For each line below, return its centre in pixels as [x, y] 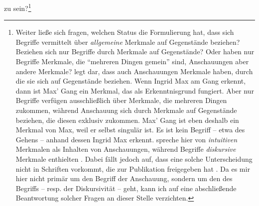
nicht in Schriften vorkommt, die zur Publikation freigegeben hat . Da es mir [133, 168]
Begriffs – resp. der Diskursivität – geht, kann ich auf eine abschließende [126, 188]
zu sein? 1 [18, 7]
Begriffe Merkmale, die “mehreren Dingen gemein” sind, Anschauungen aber [132, 61]
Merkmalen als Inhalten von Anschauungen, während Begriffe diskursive [126, 149]
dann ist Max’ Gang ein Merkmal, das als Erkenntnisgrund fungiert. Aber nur [135, 90]
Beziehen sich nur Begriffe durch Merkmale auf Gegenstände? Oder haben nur [135, 51]
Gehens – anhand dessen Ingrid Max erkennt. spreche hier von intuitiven [127, 139]
